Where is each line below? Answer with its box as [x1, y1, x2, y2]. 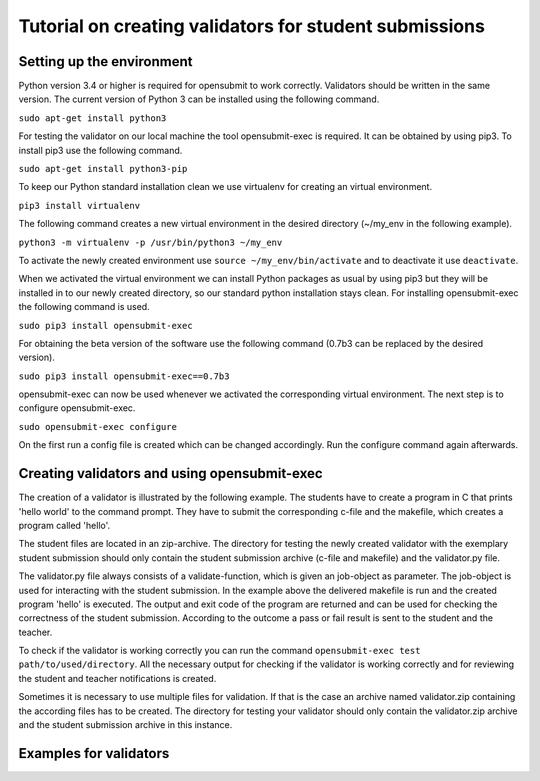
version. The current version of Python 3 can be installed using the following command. [18, 93, 380, 105]
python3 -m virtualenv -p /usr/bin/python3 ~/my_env [18, 236, 283, 248]
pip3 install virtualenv [18, 200, 140, 211]
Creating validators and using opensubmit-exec [18, 465, 324, 482]
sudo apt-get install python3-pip [18, 163, 188, 175]
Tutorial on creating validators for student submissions [18, 15, 485, 37]
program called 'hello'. [18, 519, 111, 531]
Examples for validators [18, 745, 170, 762]
